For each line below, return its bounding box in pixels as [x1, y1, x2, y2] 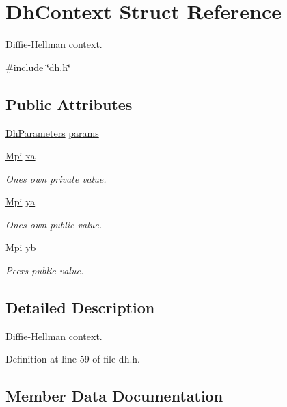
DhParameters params [5, 125, 99, 140]
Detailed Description [5, 297, 155, 318]
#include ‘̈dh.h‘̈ [5, 60, 70, 74]
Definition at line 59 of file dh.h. [5, 352, 141, 366]
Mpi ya [5, 194, 36, 209]
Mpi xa [5, 148, 36, 163]
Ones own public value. [5, 217, 102, 231]
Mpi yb [5, 240, 36, 254]
